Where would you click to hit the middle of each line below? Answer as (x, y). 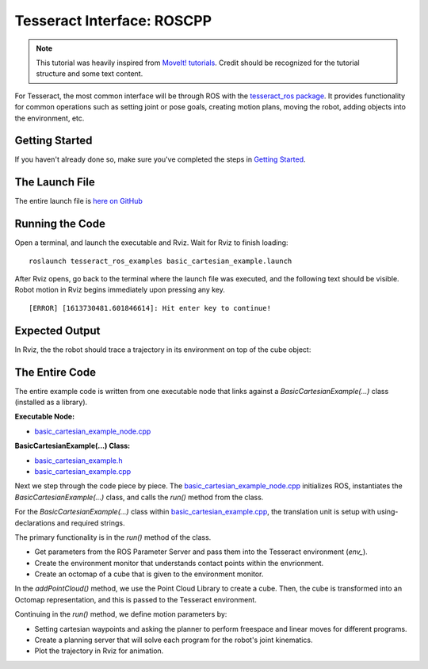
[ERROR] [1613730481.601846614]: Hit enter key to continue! (150, 308)
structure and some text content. (90, 74)
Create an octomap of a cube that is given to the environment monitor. (149, 574)
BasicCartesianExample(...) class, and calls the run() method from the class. (139, 497)
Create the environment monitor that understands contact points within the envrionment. (179, 563)
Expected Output (57, 330)
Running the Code (60, 224)
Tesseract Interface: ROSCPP (113, 21)
